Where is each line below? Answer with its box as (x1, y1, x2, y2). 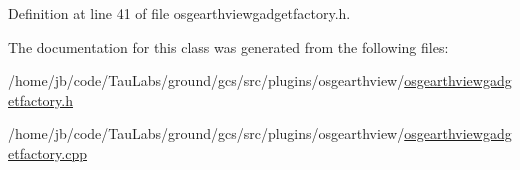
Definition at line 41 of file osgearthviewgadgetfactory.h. (8, 3, 351, 23)
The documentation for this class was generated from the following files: (8, 36, 449, 57)
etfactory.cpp (8, 142, 88, 163)
